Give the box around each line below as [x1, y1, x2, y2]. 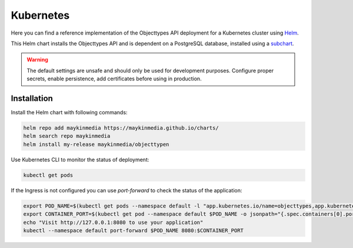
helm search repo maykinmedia [23, 133, 111, 140]
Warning [26, 56, 48, 63]
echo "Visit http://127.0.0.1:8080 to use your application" [23, 219, 204, 226]
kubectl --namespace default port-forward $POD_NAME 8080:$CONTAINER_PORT [23, 227, 244, 234]
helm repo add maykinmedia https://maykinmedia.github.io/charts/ [23, 125, 219, 131]
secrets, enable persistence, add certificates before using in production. [26, 75, 202, 82]
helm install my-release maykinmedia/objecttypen [23, 141, 169, 148]
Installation [11, 93, 53, 103]
